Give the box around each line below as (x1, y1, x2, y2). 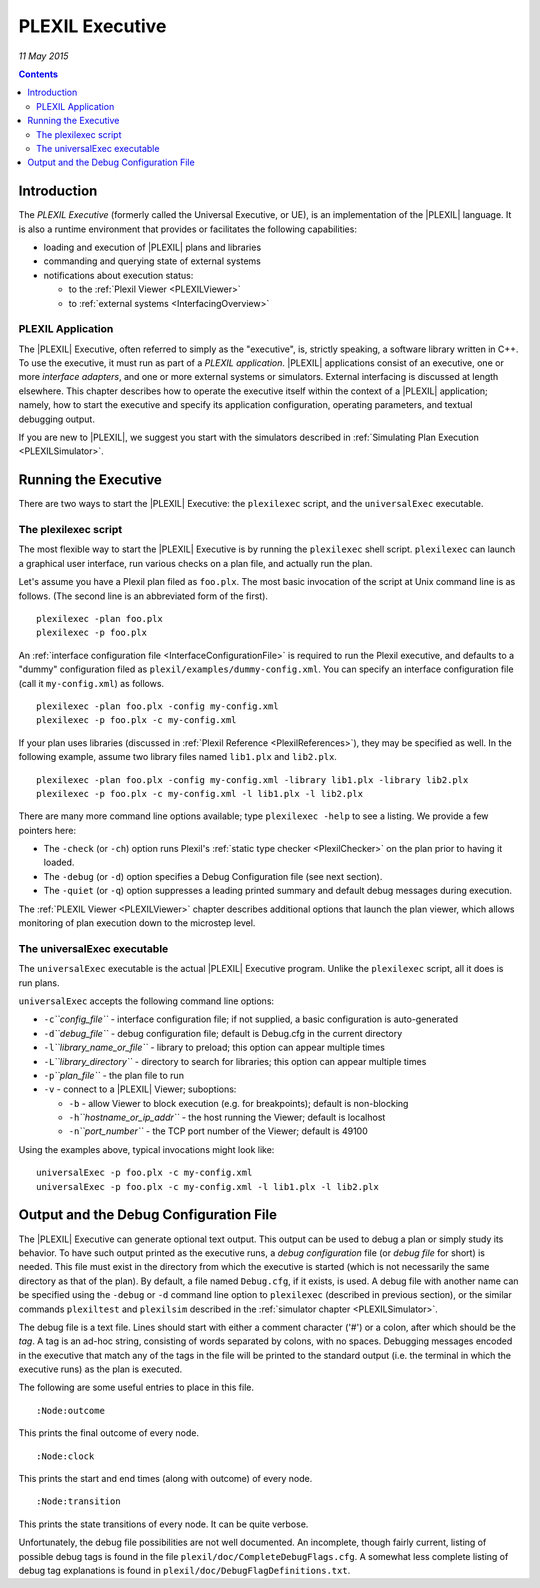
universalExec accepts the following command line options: (18, 995, 275, 1007)
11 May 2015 (18, 50, 69, 62)
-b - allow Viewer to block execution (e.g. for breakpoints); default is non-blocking (68, 1097, 409, 1109)
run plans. (18, 976, 60, 989)
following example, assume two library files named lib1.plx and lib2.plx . (18, 751, 337, 763)
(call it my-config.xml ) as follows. (18, 677, 165, 689)
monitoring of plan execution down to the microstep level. (18, 917, 256, 929)
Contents (18, 68, 59, 80)
